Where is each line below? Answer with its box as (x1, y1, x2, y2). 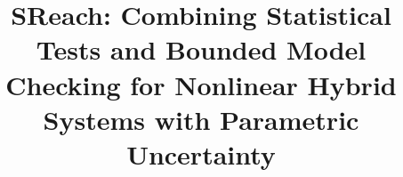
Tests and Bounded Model (36, 31, 367, 68)
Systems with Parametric (43, 101, 359, 137)
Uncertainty (126, 135, 276, 172)
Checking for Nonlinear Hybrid (5, 66, 397, 102)
